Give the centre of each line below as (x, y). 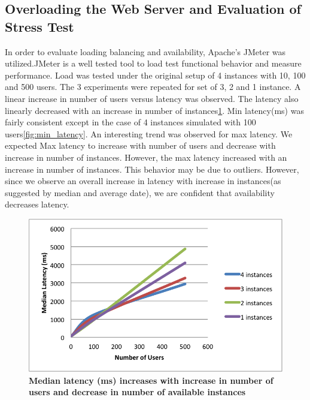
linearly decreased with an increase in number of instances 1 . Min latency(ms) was (154, 110)
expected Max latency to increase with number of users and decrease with (140, 145)
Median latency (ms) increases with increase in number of (151, 380)
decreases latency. (37, 204)
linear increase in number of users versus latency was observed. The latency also (152, 98)
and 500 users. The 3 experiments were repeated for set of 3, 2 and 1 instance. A (153, 87)
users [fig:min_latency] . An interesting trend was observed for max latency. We (149, 133)
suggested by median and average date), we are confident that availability (140, 192)
